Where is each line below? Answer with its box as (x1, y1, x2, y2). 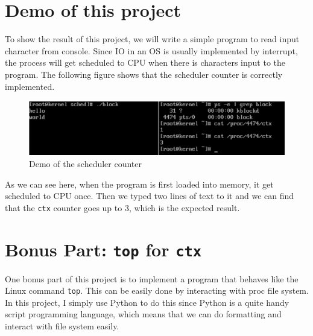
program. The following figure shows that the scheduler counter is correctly (5, 68, 283, 80)
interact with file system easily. (5, 320, 119, 332)
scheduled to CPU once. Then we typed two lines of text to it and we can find (5, 189, 294, 202)
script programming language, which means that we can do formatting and (5, 308, 282, 320)
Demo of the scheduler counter (29, 157, 142, 170)
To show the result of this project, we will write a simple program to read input (5, 33, 300, 45)
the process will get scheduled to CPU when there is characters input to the (5, 56, 286, 69)
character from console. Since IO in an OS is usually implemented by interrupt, (5, 44, 298, 57)
